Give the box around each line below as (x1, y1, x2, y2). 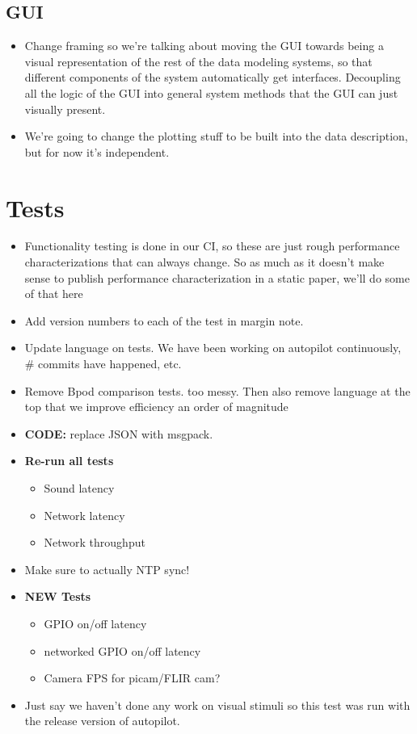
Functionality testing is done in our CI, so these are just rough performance (24, 237, 400, 254)
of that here (24, 285, 83, 302)
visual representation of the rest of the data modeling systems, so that (24, 52, 373, 69)
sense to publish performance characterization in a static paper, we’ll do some (24, 269, 410, 286)
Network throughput (44, 534, 145, 551)
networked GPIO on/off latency (44, 642, 201, 659)
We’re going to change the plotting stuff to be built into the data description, (24, 128, 408, 145)
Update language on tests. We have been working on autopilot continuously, (24, 339, 402, 356)
